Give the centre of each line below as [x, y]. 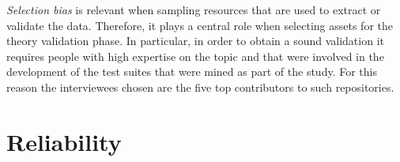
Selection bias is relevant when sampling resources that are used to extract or [194, 9]
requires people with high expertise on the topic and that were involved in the [195, 56]
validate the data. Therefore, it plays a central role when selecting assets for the [200, 25]
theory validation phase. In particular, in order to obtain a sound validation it [195, 41]
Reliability [64, 141]
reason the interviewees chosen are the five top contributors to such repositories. [200, 87]
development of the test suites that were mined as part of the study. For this [192, 72]
